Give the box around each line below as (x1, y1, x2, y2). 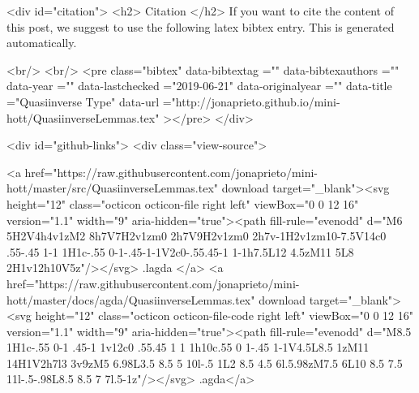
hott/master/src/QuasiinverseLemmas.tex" (6, 179, 219, 196)
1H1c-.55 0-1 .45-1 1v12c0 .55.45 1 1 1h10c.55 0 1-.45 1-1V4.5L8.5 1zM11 (6, 339, 370, 356)
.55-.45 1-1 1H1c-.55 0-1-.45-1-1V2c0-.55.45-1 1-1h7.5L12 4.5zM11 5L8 (6, 243, 354, 260)
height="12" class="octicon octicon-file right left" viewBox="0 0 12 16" (6, 195, 359, 212)
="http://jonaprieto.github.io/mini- (162, 93, 340, 110)
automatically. (6, 34, 77, 51)
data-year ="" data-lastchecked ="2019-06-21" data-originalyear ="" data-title (6, 77, 392, 94)
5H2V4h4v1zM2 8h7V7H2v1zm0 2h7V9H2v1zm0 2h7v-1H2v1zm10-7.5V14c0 (6, 227, 387, 244)
